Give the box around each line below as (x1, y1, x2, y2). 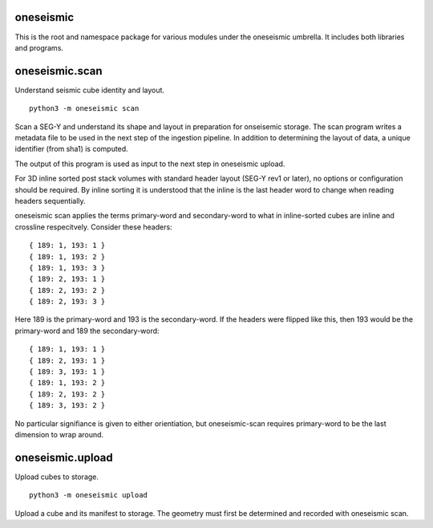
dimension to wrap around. (14, 429, 104, 439)
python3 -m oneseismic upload (29, 490, 148, 500)
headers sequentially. (14, 196, 86, 205)
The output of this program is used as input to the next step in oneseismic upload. (14, 159, 285, 169)
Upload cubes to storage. (14, 472, 99, 481)
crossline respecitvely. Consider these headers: (14, 221, 172, 232)
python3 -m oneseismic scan (29, 104, 140, 113)
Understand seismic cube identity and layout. (14, 85, 164, 95)
